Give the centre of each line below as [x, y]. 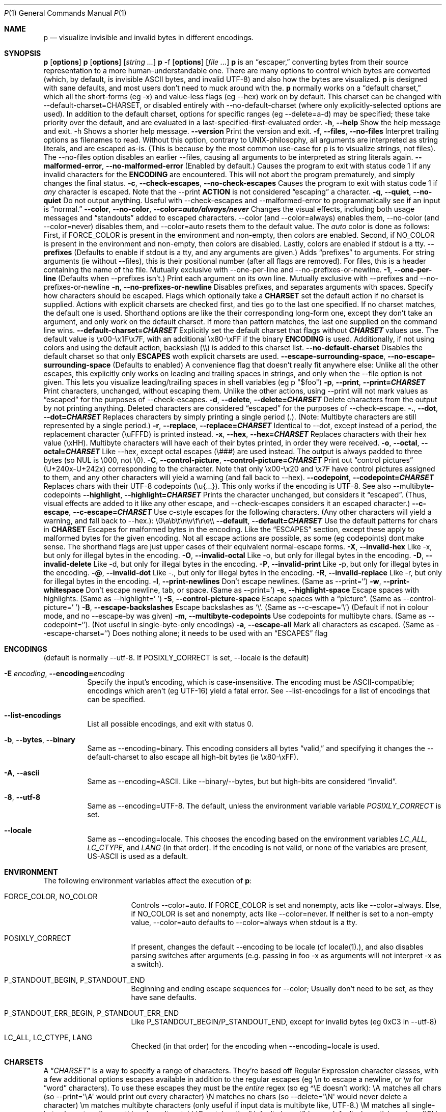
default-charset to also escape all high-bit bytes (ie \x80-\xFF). [193, 757]
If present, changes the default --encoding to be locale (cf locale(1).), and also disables [277, 947]
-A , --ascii [22, 773]
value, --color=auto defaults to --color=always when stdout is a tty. [244, 922]
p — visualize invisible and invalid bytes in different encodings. [149, 37]
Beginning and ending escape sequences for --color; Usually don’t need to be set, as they [282, 989]
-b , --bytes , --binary [40, 740]
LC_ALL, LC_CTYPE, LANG [48, 1037]
